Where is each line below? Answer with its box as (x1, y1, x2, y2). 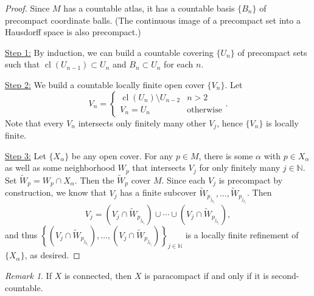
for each (164, 58, 194, 71)
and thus (5, 228, 38, 241)
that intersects (132, 161, 186, 174)
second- (271, 269, 299, 282)
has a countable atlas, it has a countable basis (63, 2, 235, 14)
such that (5, 58, 40, 71)
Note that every (5, 116, 64, 129)
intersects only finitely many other (78, 116, 206, 129)
